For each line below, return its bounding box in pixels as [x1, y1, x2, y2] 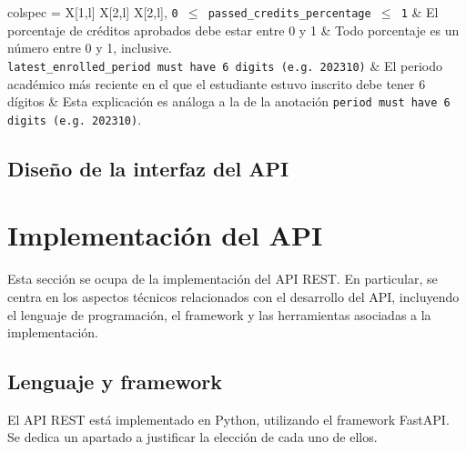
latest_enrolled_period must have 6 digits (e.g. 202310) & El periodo [7, 55, 442, 75]
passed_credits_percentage [208, 7, 371, 20]
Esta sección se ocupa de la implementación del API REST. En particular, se [7, 269, 438, 288]
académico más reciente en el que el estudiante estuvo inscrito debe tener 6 [7, 74, 426, 93]
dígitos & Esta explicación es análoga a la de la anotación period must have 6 [7, 92, 451, 111]
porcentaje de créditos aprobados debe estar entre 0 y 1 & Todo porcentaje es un [7, 20, 460, 39]
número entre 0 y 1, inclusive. [7, 38, 172, 57]
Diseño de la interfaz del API [7, 154, 289, 182]
